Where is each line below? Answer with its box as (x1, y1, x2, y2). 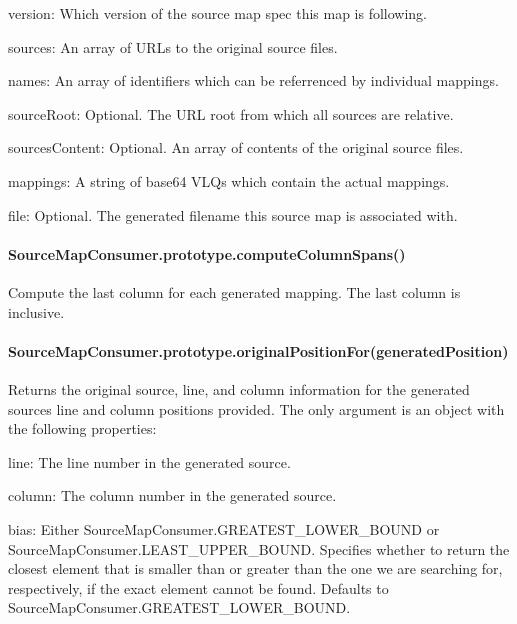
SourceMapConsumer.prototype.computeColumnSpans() (8, 243, 406, 264)
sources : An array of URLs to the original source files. (8, 36, 338, 57)
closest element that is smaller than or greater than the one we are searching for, (8, 558, 503, 579)
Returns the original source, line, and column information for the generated (8, 378, 470, 399)
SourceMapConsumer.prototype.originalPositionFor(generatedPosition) (8, 340, 509, 361)
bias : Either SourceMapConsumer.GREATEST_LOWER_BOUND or (8, 518, 440, 539)
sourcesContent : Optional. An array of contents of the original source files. (8, 137, 464, 158)
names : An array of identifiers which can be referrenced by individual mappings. (8, 70, 499, 91)
